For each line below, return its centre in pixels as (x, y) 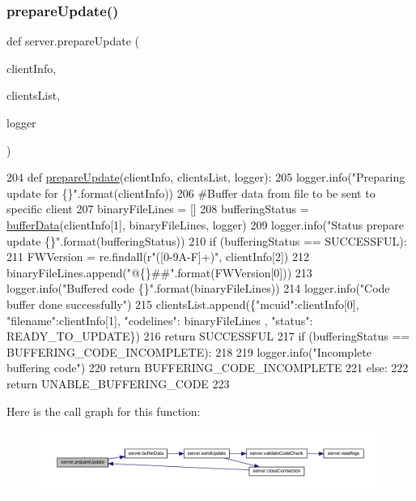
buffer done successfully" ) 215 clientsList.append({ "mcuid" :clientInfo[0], (183, 304)
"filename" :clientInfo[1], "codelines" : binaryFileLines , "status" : (160, 320)
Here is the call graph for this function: (104, 411)
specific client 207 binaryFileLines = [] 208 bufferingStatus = (158, 209)
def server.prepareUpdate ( (73, 41)
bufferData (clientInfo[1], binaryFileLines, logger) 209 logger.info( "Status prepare (205, 224)
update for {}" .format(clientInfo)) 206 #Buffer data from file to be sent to (191, 193)
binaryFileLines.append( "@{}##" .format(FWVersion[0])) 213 (159, 272)
